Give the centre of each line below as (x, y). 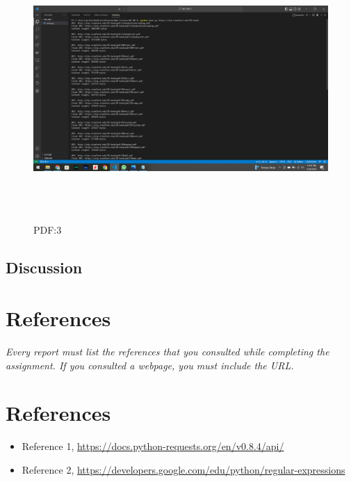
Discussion (44, 267)
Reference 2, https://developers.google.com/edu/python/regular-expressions (183, 469)
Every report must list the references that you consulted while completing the (168, 352)
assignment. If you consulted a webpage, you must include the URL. (150, 365)
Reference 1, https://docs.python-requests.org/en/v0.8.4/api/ (153, 446)
